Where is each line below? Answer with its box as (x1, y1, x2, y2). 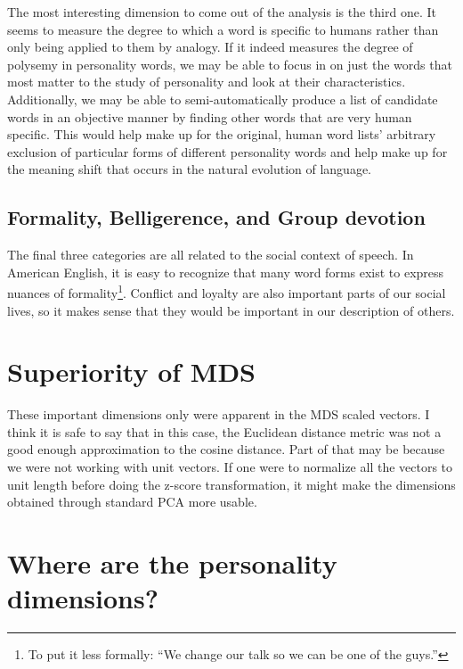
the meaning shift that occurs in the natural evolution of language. (7, 160, 371, 178)
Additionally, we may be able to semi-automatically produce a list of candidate (7, 89, 438, 108)
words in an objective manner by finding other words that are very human (7, 107, 412, 126)
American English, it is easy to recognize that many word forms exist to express (7, 262, 444, 281)
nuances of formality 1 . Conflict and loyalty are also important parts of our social (7, 281, 446, 301)
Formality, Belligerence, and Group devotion (7, 203, 426, 231)
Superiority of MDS (7, 353, 256, 390)
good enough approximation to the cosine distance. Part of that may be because (7, 440, 445, 458)
